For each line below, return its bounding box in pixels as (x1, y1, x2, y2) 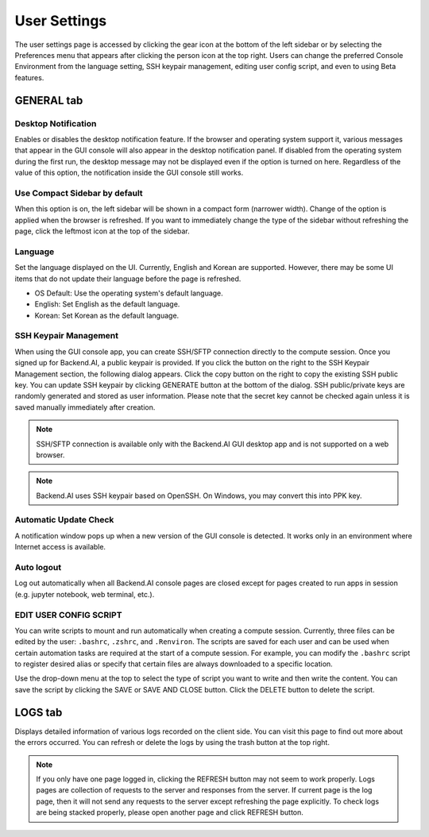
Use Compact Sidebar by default (14, 187, 143, 199)
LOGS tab (14, 705, 63, 719)
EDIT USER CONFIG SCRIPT (14, 609, 122, 620)
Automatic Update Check (14, 515, 114, 526)
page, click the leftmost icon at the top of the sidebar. (14, 226, 190, 236)
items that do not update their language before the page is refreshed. (14, 274, 242, 283)
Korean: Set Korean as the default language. (34, 310, 180, 320)
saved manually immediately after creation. (14, 402, 156, 412)
